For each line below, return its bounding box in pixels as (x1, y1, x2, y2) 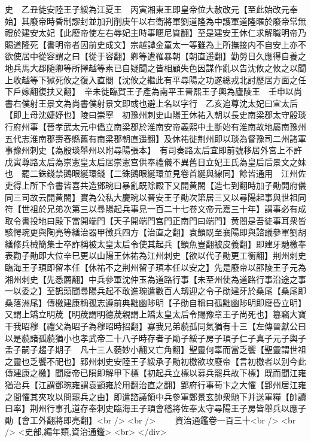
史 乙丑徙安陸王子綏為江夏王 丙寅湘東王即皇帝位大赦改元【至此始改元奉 (5, 3, 298, 15)
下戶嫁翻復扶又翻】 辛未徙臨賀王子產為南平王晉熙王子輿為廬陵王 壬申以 (5, 85, 294, 98)
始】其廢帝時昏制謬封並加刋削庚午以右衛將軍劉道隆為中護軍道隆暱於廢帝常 (5, 14, 298, 27)
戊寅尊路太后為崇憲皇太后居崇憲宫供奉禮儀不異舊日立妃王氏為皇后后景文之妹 (5, 155, 306, 168)
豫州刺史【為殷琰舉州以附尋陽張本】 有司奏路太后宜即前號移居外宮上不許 (13, 144, 302, 156)
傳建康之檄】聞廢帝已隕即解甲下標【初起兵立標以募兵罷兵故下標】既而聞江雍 (5, 367, 306, 379)
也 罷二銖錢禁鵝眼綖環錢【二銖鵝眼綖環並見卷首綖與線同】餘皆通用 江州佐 (5, 167, 306, 180)
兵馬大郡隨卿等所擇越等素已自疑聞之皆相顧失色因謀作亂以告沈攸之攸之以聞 (13, 61, 306, 74)
